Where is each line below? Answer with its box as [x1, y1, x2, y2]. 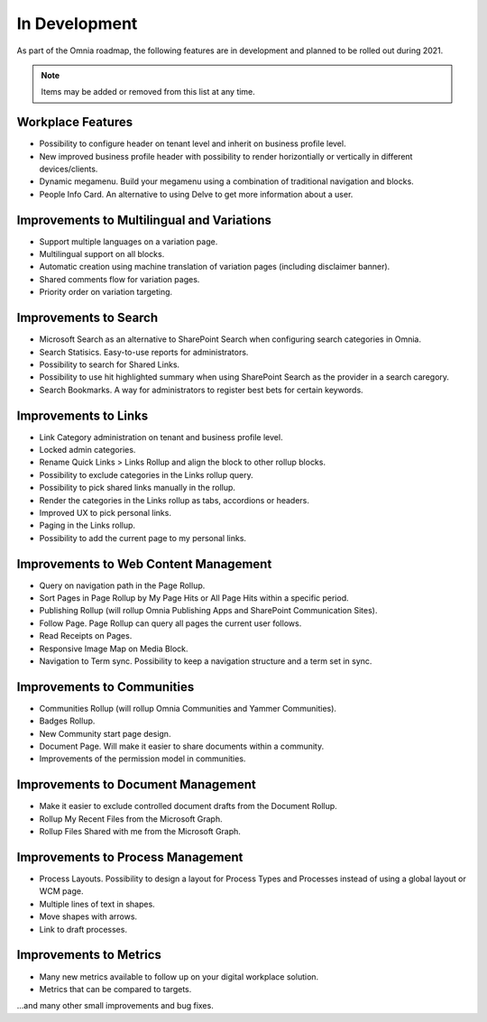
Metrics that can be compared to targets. [39, 983, 192, 994]
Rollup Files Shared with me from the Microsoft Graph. [39, 826, 241, 837]
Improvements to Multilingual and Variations [16, 212, 272, 227]
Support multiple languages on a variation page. [39, 235, 218, 247]
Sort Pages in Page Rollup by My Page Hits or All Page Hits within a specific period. [39, 593, 349, 603]
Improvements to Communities [16, 679, 195, 695]
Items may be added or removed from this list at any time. [41, 87, 256, 97]
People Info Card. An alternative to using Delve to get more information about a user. [39, 189, 354, 199]
